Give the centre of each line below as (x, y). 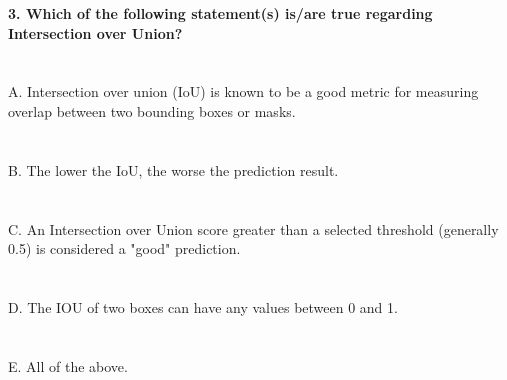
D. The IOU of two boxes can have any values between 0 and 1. (203, 306)
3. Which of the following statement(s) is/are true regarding (220, 13)
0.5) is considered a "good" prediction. (124, 248)
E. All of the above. (68, 365)
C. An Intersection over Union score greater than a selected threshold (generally (253, 228)
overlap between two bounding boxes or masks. (152, 110)
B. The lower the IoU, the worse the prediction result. (173, 169)
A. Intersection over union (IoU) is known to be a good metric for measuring (243, 91)
